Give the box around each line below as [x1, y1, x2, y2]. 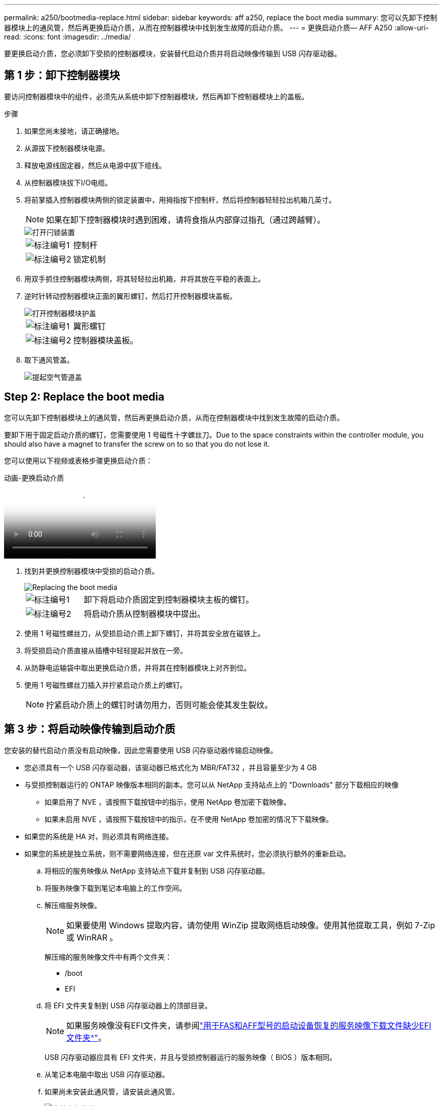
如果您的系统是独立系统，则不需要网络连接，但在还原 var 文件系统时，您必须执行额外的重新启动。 [24, 849, 350, 858]
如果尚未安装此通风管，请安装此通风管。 [45, 1087, 179, 1096]
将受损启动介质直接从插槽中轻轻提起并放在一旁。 [24, 646, 187, 655]
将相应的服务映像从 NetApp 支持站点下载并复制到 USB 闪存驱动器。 [45, 866, 270, 875]
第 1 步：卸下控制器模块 [4, 69, 120, 82]
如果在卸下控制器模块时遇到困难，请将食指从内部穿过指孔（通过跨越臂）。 [46, 214, 326, 225]
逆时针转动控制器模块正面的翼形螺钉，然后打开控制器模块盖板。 [24, 291, 237, 300]
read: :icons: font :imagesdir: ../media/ [4, 32, 131, 41]
